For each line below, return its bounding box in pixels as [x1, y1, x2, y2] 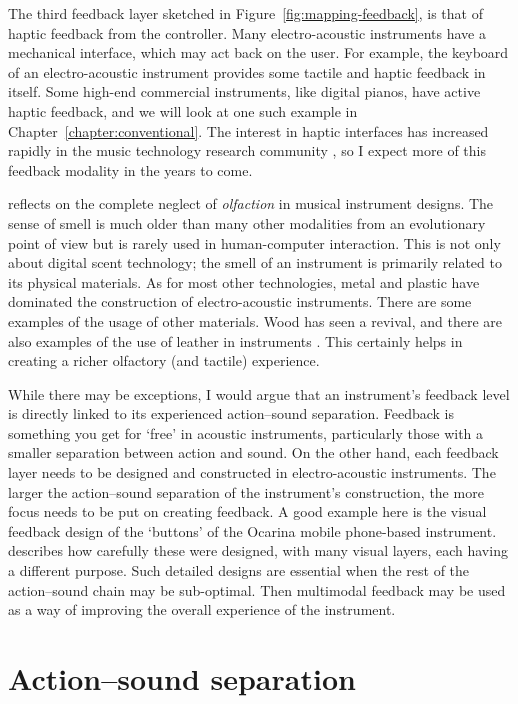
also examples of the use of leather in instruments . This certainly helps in [8, 330, 463, 351]
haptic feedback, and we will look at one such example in [8, 100, 358, 121]
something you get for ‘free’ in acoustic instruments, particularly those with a [8, 422, 484, 443]
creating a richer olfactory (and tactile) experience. [8, 350, 320, 371]
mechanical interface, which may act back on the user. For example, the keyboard [8, 42, 509, 63]
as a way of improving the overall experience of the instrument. [8, 599, 396, 620]
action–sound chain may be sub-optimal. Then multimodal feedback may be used [8, 579, 506, 600]
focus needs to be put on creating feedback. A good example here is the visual [8, 501, 487, 522]
